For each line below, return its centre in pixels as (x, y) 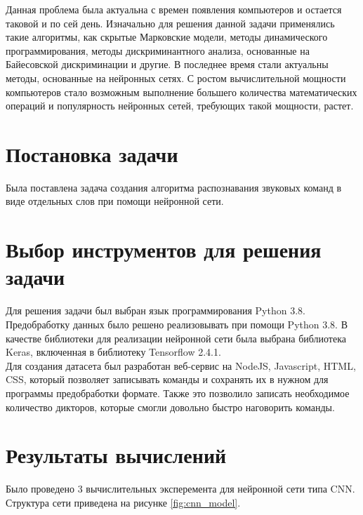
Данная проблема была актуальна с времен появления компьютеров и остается (174, 9)
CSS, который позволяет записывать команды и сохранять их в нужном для (167, 379)
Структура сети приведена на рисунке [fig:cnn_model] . (123, 502)
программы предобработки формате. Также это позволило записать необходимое (178, 393)
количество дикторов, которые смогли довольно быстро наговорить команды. (170, 407)
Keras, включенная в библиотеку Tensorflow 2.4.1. (113, 352)
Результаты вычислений (116, 455)
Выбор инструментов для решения (164, 249)
